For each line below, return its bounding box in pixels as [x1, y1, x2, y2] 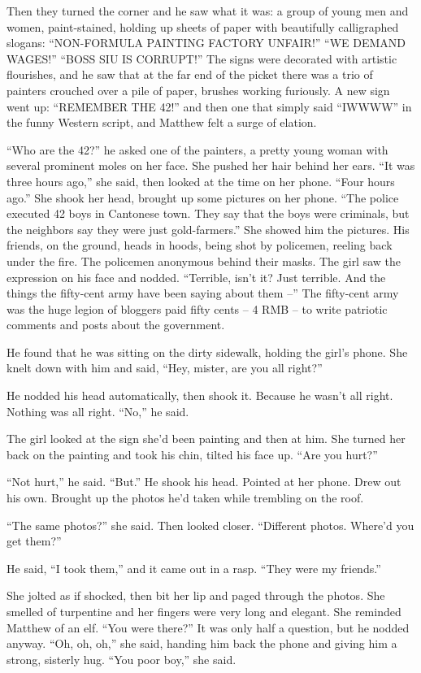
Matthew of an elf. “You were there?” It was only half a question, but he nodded [7, 619, 410, 636]
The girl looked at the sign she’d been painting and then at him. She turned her [7, 430, 406, 447]
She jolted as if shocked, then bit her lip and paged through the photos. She [7, 587, 385, 604]
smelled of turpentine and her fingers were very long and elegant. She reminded [7, 603, 401, 619]
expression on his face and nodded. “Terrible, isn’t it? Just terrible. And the [7, 268, 386, 285]
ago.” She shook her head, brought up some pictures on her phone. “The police [7, 189, 399, 206]
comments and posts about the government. [7, 316, 225, 333]
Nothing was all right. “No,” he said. [7, 402, 189, 419]
